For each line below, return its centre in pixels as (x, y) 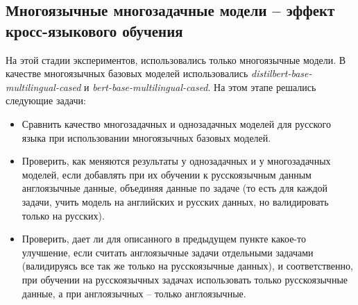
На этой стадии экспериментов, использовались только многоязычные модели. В (176, 59)
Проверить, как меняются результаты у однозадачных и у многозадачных (176, 161)
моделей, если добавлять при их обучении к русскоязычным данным (167, 174)
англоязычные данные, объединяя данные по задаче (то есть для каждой (175, 188)
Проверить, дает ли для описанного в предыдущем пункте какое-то (164, 239)
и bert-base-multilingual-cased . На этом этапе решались (200, 86)
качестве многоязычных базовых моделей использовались (127, 73)
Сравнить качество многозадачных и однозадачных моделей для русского (176, 123)
